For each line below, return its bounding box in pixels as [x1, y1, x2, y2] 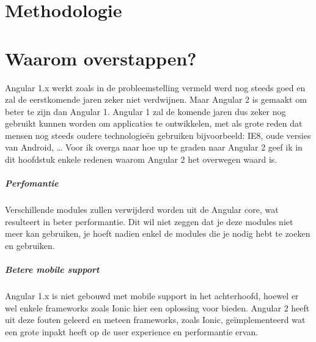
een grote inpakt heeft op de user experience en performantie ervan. [5, 325, 259, 338]
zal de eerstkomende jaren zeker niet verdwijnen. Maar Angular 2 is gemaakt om [5, 93, 307, 106]
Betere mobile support [5, 263, 100, 276]
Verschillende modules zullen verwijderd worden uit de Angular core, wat [5, 203, 279, 216]
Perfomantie [5, 177, 59, 190]
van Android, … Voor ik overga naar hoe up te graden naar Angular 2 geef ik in [5, 141, 303, 154]
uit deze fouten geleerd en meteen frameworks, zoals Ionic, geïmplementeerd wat [5, 313, 306, 326]
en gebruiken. [5, 239, 55, 251]
